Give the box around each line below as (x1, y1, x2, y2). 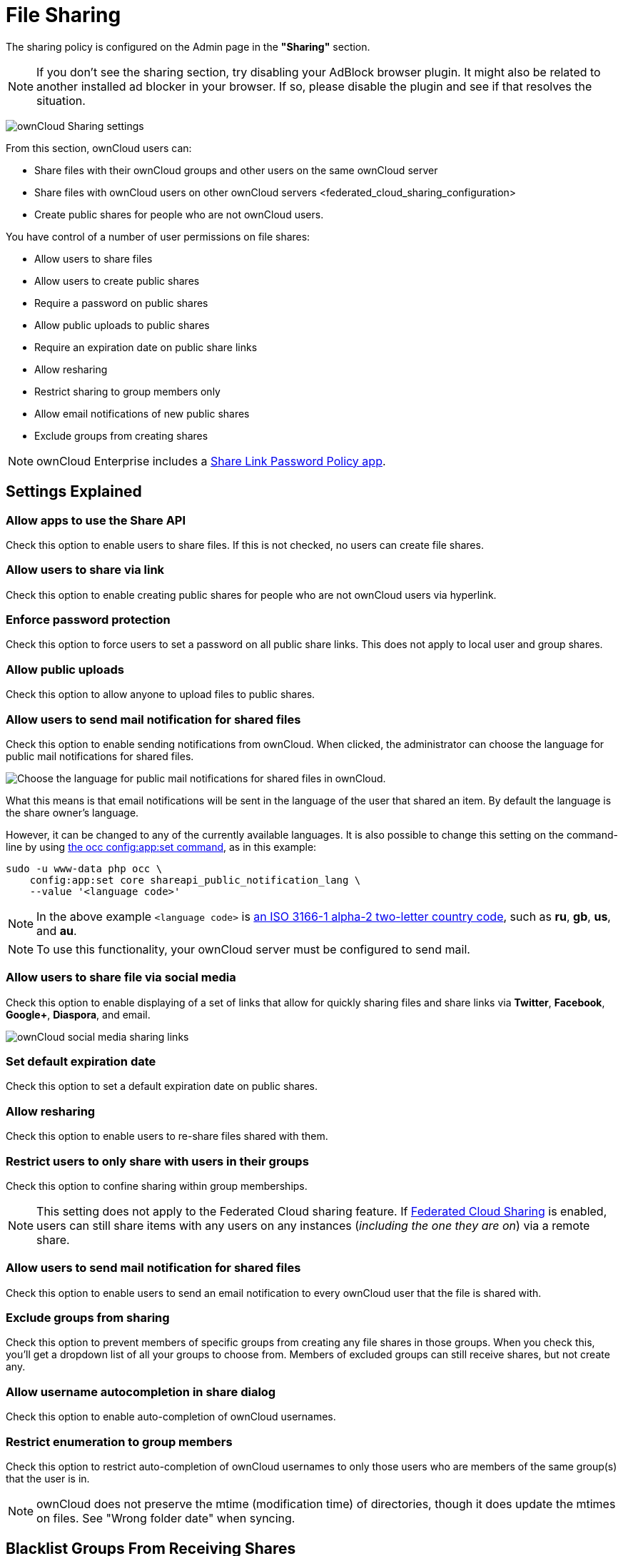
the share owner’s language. (6, 806, 139, 819)
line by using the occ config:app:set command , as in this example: (6, 840, 317, 853)
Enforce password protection (6, 612, 171, 627)
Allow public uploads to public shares (34, 318, 210, 331)
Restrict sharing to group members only (34, 385, 221, 398)
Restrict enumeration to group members (6, 1434, 233, 1449)
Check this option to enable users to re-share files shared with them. (6, 1130, 328, 1143)
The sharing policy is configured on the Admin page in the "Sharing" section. (6, 40, 370, 53)
